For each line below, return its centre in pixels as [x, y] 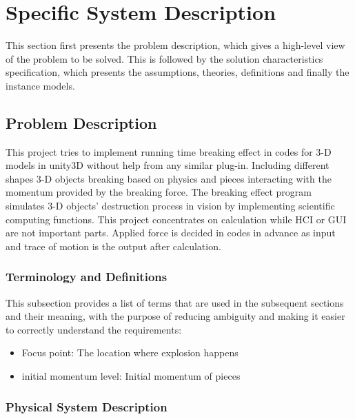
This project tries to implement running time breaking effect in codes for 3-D [169, 151]
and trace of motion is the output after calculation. [113, 246]
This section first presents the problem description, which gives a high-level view [175, 45]
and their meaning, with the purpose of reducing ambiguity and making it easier [175, 316]
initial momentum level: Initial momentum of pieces [131, 376]
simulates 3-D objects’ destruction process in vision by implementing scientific [170, 206]
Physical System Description [87, 406]
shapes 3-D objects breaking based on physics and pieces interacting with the [169, 178]
